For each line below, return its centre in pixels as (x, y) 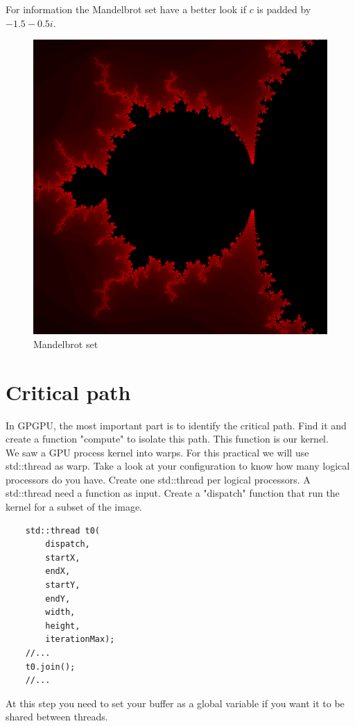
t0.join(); (50, 667)
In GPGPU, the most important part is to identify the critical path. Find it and (176, 425)
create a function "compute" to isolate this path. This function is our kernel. (167, 439)
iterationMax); (80, 640)
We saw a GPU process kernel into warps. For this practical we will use (157, 452)
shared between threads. (57, 717)
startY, (63, 585)
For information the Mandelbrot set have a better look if (126, 9)
